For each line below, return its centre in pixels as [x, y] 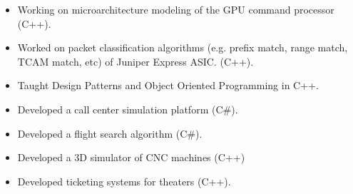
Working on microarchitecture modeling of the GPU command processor [176, 9]
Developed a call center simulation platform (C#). [128, 109]
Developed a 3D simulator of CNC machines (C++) [131, 157]
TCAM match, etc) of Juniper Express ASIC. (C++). [135, 61]
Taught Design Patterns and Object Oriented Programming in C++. [168, 85]
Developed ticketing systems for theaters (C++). [124, 181]
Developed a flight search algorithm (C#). [110, 133]
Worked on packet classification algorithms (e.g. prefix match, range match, [183, 47]
